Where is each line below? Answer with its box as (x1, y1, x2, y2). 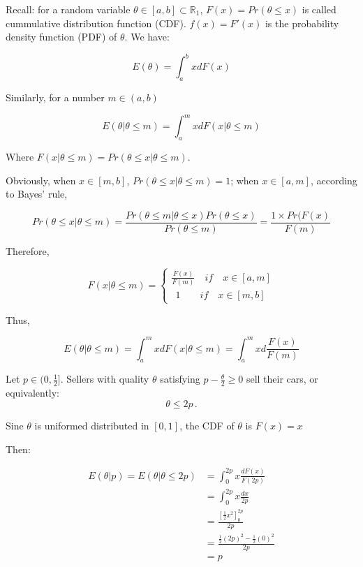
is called (302, 2, 336, 16)
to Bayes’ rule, (6, 186, 68, 201)
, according (310, 172, 357, 187)
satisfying (160, 371, 200, 386)
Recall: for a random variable (6, 2, 131, 16)
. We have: (124, 29, 170, 44)
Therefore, (6, 243, 50, 258)
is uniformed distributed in (34, 418, 149, 432)
